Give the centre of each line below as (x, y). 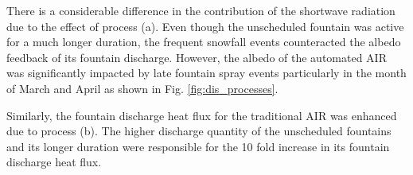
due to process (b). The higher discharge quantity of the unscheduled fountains (199, 131)
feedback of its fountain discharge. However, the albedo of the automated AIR (197, 57)
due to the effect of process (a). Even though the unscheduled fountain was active (205, 26)
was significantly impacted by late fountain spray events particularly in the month (206, 73)
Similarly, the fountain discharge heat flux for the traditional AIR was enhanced (202, 115)
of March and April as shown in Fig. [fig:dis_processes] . (142, 88)
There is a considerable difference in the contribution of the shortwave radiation (201, 10)
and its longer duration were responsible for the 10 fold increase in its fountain (198, 146)
